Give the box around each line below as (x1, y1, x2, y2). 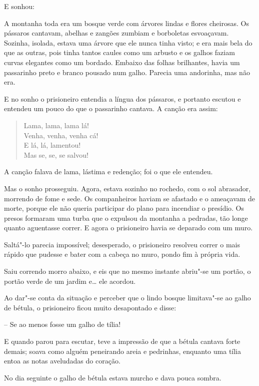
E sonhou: (4, 1, 34, 11)
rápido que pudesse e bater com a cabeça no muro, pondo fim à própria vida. (4, 249, 240, 259)
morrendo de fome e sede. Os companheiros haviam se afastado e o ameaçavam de (4, 193, 255, 203)
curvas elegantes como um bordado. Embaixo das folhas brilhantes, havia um (4, 57, 240, 67)
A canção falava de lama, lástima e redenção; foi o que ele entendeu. (4, 166, 213, 177)
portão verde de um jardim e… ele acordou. (4, 275, 136, 286)
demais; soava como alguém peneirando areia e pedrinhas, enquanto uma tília (4, 345, 241, 356)
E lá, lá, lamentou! (23, 140, 81, 150)
